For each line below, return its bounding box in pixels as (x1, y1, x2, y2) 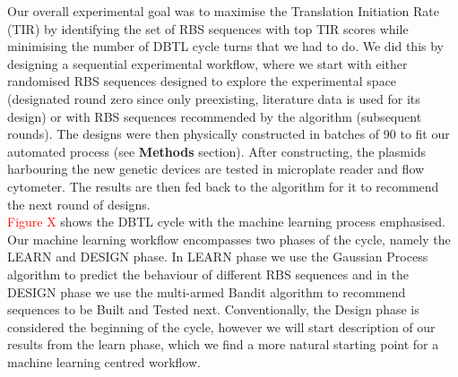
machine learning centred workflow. (7, 352, 201, 371)
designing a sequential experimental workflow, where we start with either (7, 54, 408, 73)
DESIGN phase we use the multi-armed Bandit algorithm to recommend (7, 282, 406, 301)
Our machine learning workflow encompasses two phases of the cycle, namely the (7, 229, 451, 248)
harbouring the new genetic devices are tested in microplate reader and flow (7, 159, 425, 178)
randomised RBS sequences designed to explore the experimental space (7, 72, 397, 90)
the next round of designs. (7, 194, 151, 213)
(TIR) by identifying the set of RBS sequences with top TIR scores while (7, 19, 409, 38)
